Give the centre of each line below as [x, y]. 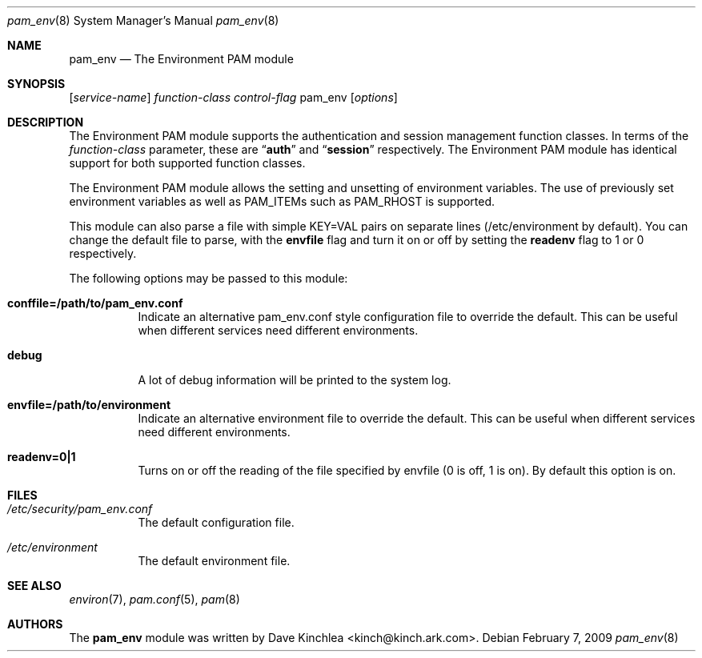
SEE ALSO [34, 586]
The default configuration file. [216, 522]
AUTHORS [35, 624]
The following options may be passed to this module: [209, 278]
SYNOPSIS [36, 84]
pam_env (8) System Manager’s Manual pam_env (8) [143, 20]
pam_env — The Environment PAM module [181, 59]
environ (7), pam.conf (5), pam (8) [154, 599]
